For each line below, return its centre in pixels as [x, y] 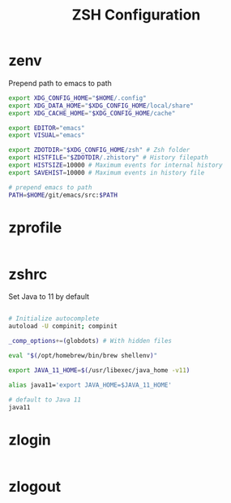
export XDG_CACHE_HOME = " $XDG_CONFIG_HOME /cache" [92, 113]
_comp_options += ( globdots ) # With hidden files [90, 341]
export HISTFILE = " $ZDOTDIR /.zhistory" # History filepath [108, 158]
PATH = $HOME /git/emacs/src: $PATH [63, 195]
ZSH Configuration [136, 15]
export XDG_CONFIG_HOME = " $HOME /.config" [78, 98]
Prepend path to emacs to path [60, 83]
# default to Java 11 [45, 400]
